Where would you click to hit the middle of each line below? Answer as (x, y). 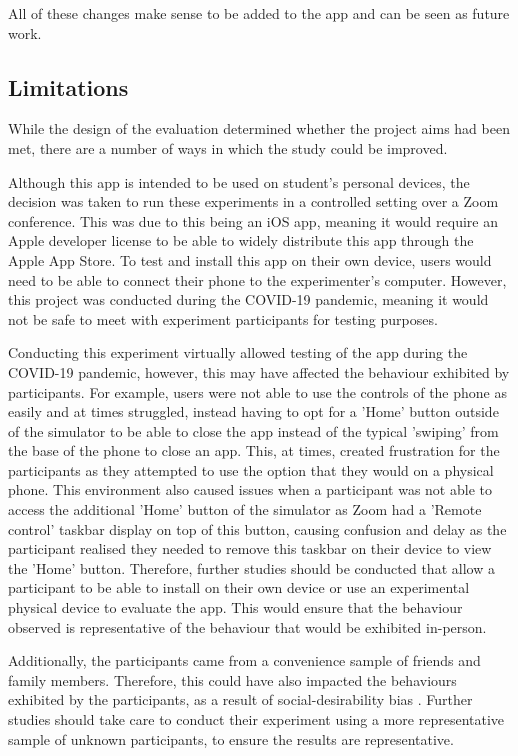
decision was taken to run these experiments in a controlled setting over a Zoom (253, 201)
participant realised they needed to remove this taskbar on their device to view (250, 548)
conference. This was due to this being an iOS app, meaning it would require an (253, 220)
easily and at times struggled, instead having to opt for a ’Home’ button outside (253, 411)
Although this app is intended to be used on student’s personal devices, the (239, 181)
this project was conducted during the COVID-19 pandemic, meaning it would (248, 299)
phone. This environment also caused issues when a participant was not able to (250, 489)
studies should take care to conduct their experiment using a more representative (256, 719)
